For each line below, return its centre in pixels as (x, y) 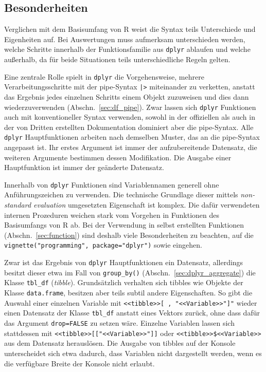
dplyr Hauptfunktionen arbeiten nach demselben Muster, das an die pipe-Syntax (132, 137)
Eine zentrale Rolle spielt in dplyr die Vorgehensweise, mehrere (104, 76)
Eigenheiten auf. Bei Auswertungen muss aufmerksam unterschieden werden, (125, 39)
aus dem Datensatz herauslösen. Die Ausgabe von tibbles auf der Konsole (120, 343)
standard (18, 205)
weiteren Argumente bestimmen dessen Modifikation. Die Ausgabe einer (118, 157)
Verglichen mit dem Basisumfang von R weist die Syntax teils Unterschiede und (130, 29)
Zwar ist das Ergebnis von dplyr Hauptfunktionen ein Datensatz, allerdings (124, 262)
